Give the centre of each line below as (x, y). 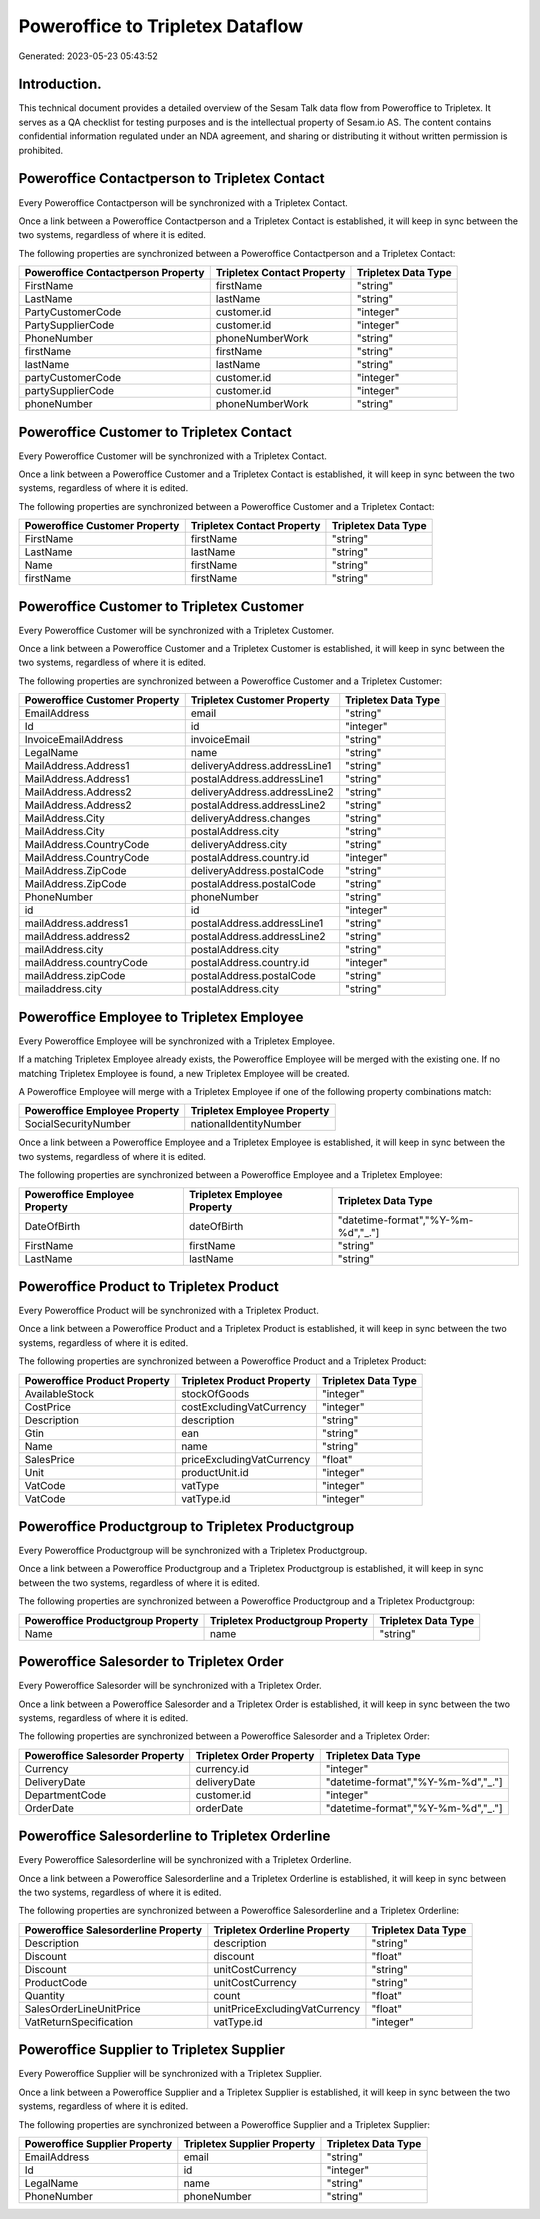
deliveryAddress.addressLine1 (261, 766)
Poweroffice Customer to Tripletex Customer (161, 606)
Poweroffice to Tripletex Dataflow (161, 26)
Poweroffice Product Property (97, 1380)
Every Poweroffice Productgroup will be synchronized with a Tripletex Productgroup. (193, 1551)
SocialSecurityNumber (78, 1124)
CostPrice (48, 1407)
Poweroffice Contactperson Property (114, 273)
